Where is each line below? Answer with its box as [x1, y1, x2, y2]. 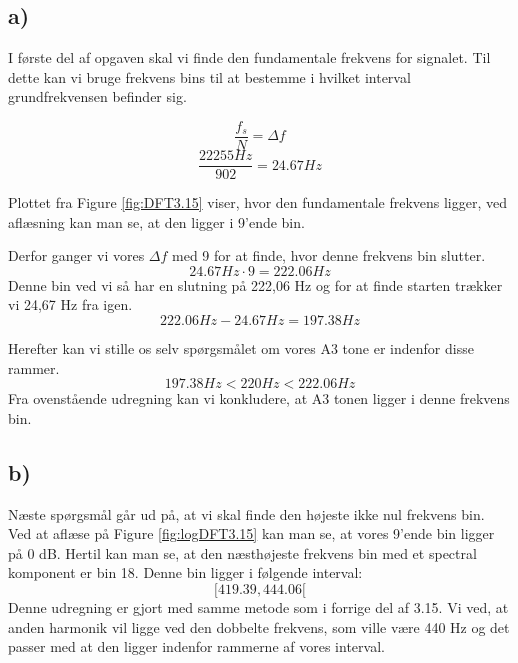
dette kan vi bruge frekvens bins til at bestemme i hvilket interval [8, 66, 411, 87]
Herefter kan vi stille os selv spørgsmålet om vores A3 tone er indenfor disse [8, 338, 474, 359]
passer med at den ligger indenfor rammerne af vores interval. [8, 636, 385, 657]
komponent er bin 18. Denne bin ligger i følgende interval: [8, 562, 363, 583]
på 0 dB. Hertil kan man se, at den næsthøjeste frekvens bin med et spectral [8, 542, 477, 563]
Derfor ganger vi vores [8, 245, 145, 266]
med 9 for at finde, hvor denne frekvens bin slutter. [172, 245, 486, 266]
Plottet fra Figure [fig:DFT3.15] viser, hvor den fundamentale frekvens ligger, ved [8, 192, 508, 213]
